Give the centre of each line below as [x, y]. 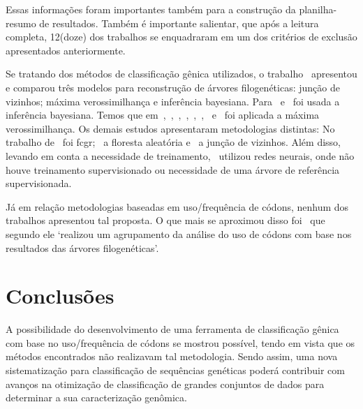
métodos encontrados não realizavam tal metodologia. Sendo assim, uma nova [172, 356]
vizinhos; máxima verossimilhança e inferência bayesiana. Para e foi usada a [173, 101]
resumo [21, 23]
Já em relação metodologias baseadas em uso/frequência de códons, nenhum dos [177, 206]
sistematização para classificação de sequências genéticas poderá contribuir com [175, 370]
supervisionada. [39, 183]
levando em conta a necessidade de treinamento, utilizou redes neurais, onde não [180, 155]
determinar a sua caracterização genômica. [96, 397]
